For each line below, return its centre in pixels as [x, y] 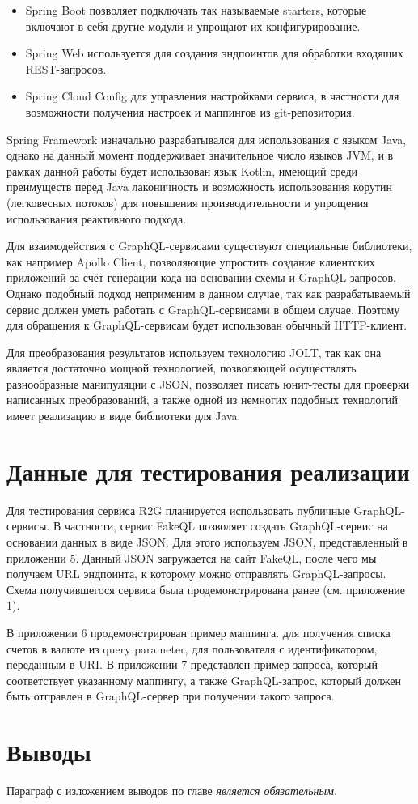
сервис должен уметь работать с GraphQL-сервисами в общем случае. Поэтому [203, 309]
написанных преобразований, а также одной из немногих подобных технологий [202, 400]
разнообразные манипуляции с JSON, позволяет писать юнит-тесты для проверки [208, 383]
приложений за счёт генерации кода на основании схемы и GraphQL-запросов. [201, 277]
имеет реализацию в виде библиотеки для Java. [124, 416]
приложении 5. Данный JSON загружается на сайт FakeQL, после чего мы [192, 557]
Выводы [49, 752]
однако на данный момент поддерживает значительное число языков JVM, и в [200, 155]
